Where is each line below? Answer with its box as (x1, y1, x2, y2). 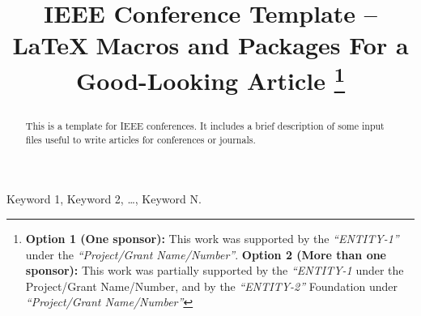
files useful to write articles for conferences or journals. (25, 132, 256, 146)
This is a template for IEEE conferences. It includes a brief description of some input (25, 119, 385, 133)
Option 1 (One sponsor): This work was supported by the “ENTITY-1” (25, 229, 399, 246)
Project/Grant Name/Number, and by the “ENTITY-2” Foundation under (25, 277, 398, 294)
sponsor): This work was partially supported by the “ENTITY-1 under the (25, 262, 404, 279)
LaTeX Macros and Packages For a (12, 28, 409, 62)
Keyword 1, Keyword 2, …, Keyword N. (6, 190, 202, 207)
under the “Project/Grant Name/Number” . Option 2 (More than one (25, 246, 387, 263)
